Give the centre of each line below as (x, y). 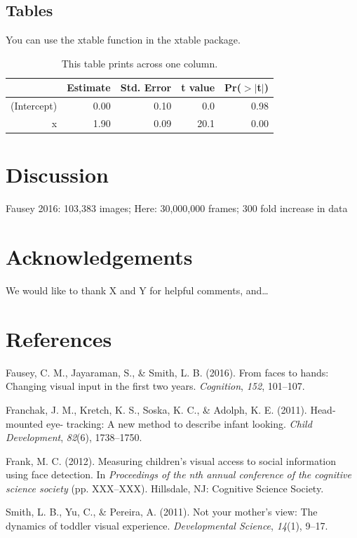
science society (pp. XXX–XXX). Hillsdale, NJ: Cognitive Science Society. (165, 488)
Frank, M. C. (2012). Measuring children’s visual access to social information (171, 460)
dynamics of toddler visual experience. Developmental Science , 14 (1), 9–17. (167, 526)
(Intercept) (34, 106)
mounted (25, 423)
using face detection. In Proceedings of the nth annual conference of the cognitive (178, 474)
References (59, 338)
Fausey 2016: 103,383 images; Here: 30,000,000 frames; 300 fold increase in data (177, 208)
